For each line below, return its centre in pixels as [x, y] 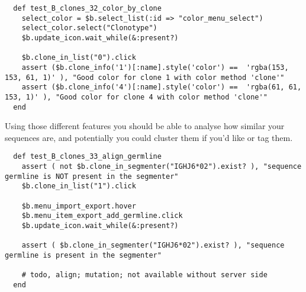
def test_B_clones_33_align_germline [87, 157]
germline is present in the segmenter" [83, 255]
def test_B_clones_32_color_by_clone [87, 8]
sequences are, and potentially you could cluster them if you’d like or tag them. [149, 137]
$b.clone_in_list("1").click [79, 186]
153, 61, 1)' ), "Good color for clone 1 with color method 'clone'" [145, 77]
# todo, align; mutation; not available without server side [144, 275]
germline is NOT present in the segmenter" [92, 176]
